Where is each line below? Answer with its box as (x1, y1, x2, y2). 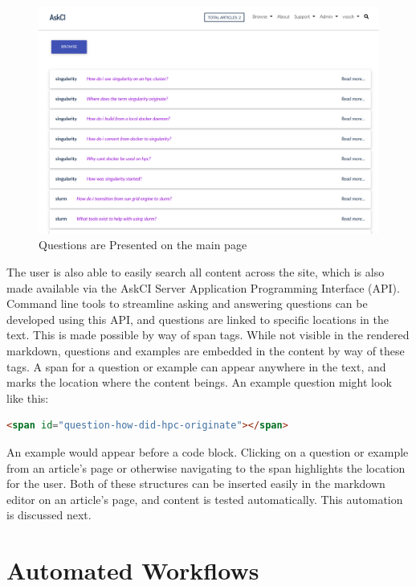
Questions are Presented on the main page (39, 236, 247, 253)
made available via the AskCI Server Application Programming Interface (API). (6, 279, 400, 296)
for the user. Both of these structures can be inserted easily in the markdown (6, 475, 385, 492)
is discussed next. (6, 506, 92, 523)
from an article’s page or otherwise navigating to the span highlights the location (6, 459, 406, 476)
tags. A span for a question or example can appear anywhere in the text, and (6, 358, 386, 375)
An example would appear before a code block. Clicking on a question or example (6, 443, 409, 460)
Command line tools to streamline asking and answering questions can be (6, 295, 368, 312)
